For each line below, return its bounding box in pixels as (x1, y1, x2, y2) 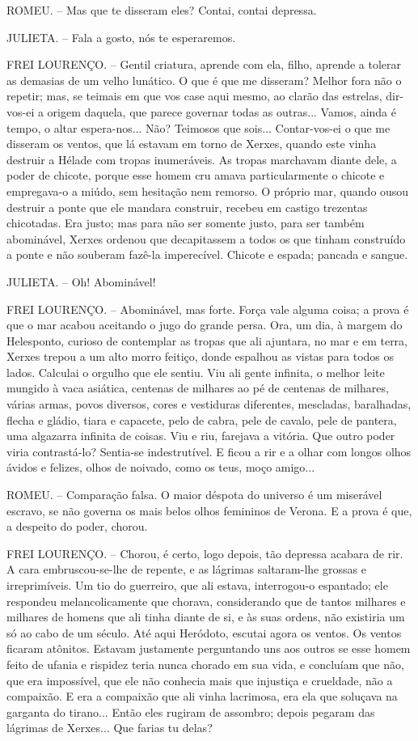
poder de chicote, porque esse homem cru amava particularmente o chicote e (6, 167, 385, 184)
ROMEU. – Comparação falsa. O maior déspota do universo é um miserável (6, 486, 382, 503)
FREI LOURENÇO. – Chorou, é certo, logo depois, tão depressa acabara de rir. (6, 544, 403, 561)
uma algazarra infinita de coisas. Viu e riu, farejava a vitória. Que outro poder (6, 427, 395, 444)
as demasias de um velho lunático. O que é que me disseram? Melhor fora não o (6, 71, 402, 88)
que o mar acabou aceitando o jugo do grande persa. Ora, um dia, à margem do (6, 316, 403, 333)
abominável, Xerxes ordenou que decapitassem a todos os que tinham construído (6, 230, 406, 247)
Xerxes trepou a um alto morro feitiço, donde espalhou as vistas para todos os (6, 348, 395, 365)
